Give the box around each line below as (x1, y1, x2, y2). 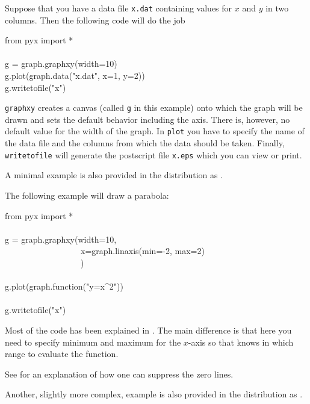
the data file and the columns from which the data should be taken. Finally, (5, 137, 285, 149)
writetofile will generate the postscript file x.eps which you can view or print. (5, 148, 302, 161)
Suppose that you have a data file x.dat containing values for (5, 2, 232, 14)
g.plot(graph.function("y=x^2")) (5, 280, 123, 293)
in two (265, 2, 289, 14)
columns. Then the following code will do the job (5, 13, 185, 26)
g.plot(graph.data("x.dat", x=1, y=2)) (5, 69, 145, 82)
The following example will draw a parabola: (5, 188, 169, 201)
